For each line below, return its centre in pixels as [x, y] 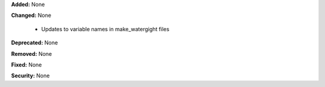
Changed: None [31, 16]
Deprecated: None [35, 43]
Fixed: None [26, 64]
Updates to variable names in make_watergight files [105, 29]
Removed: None [32, 53]
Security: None [30, 76]
